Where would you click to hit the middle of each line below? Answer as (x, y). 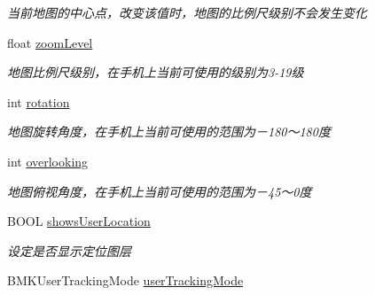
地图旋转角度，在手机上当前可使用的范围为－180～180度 (169, 132)
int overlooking (48, 161)
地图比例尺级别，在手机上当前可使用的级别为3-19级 (156, 72)
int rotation (39, 101)
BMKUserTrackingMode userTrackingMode (125, 280)
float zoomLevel (50, 42)
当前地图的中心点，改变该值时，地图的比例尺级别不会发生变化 (187, 12)
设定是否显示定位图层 (69, 250)
